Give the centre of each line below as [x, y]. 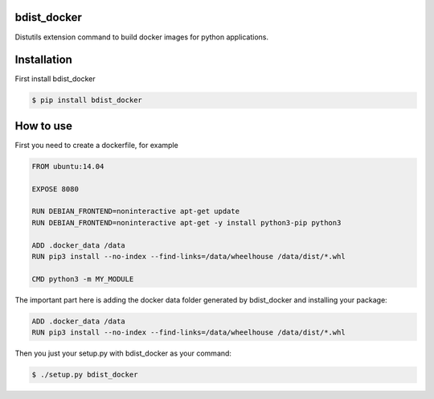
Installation [43, 60]
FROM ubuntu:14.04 [68, 166]
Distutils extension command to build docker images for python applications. [142, 37]
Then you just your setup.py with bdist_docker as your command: [123, 353]
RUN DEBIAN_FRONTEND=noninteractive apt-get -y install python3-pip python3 [186, 222]
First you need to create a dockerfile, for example [96, 145]
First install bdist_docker [55, 79]
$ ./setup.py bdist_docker [85, 375]
